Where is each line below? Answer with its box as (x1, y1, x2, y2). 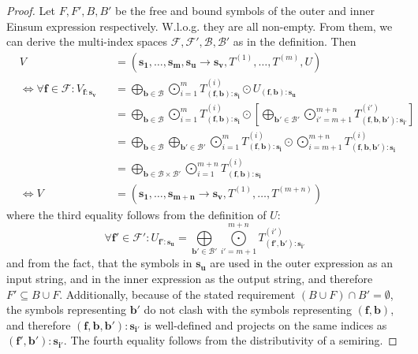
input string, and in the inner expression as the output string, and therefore (6, 270, 373, 286)
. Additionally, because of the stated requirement (59, 285, 296, 302)
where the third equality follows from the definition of (6, 206, 267, 222)
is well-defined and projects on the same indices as (144, 316, 387, 333)
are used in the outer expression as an (210, 255, 394, 271)
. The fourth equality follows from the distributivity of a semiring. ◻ (63, 332, 397, 348)
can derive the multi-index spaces (6, 33, 167, 50)
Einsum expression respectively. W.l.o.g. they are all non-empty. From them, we (6, 17, 393, 34)
